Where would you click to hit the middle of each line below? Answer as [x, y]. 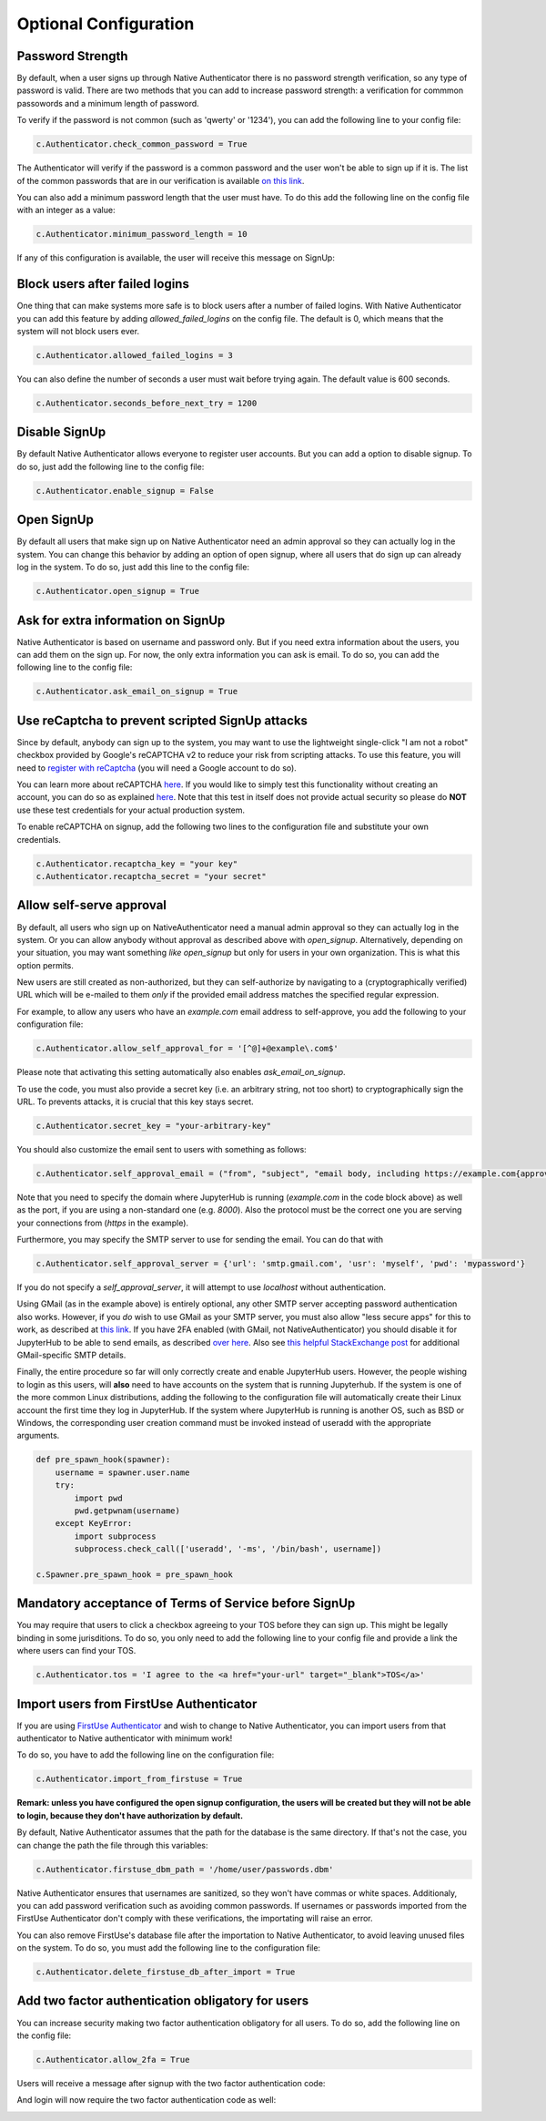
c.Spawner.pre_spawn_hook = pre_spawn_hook [135, 1574]
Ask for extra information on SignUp [121, 620]
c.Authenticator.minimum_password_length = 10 [142, 234]
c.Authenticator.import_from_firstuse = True [139, 1779]
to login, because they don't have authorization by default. [130, 1815]
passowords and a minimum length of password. [108, 103]
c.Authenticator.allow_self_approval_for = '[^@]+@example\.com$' [187, 1049]
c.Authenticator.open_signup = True [118, 591]
